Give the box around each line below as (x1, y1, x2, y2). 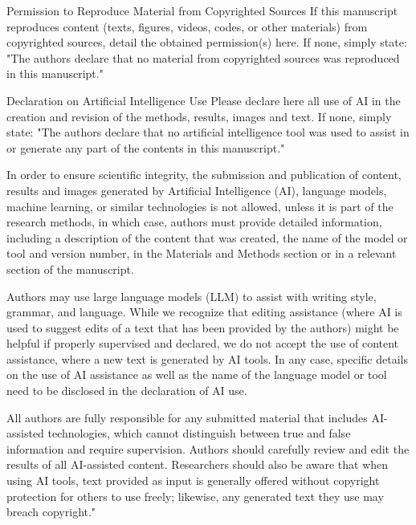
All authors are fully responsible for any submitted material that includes (6, 409, 368, 425)
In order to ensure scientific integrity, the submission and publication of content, (6, 166, 402, 183)
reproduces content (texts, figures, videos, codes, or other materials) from (6, 18, 368, 35)
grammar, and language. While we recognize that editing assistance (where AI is (6, 303, 402, 320)
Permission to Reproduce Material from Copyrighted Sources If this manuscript (6, 2, 398, 18)
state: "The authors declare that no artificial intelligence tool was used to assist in (6, 124, 410, 140)
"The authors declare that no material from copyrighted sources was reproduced (6, 49, 400, 66)
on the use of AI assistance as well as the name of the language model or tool (6, 366, 387, 383)
